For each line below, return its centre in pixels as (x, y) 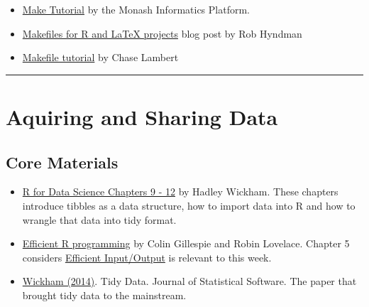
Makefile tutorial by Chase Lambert (100, 57)
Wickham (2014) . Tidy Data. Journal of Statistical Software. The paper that (189, 281)
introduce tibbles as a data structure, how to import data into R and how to (189, 205)
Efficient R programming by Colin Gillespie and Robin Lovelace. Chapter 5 (186, 243)
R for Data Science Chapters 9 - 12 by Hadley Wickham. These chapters (180, 192)
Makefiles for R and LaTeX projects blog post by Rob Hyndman (162, 33)
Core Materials (62, 162)
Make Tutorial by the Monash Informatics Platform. (136, 9)
